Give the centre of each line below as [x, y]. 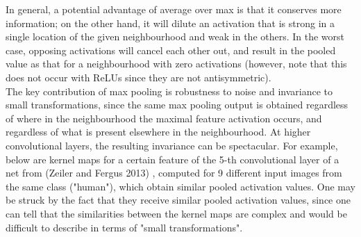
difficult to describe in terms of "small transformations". [124, 227]
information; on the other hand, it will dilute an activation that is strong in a [170, 23]
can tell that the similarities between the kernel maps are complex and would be [176, 213]
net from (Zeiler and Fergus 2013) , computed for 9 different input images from [174, 173]
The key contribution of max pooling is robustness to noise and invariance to [169, 91]
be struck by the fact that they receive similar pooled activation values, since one [178, 200]
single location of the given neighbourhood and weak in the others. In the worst [175, 36]
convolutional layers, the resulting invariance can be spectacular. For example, [172, 145]
